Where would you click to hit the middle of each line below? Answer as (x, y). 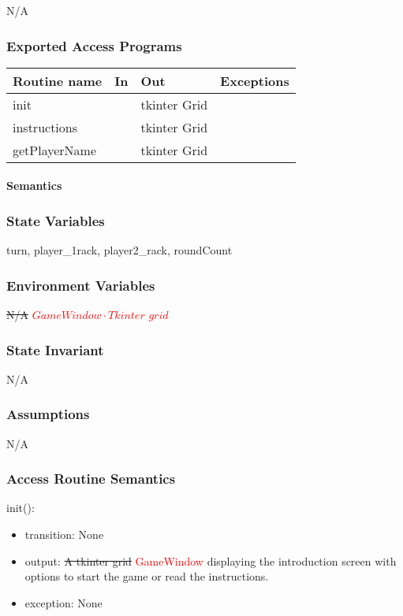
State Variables (56, 220)
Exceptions (255, 80)
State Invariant (55, 349)
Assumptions (48, 414)
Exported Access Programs (94, 45)
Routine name (58, 80)
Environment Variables (81, 285)
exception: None (63, 602)
